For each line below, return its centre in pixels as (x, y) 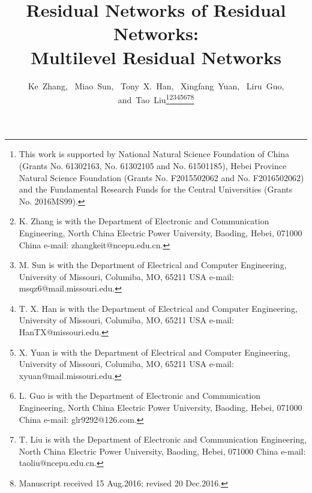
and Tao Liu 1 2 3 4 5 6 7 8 (156, 99)
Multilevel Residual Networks (156, 57)
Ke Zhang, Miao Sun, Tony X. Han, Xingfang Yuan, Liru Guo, (156, 85)
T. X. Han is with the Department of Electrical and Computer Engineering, (158, 308)
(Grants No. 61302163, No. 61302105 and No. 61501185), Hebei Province (153, 165)
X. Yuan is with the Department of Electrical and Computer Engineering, (154, 352)
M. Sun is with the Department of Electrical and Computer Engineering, (153, 265)
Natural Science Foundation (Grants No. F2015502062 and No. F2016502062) (161, 177)
